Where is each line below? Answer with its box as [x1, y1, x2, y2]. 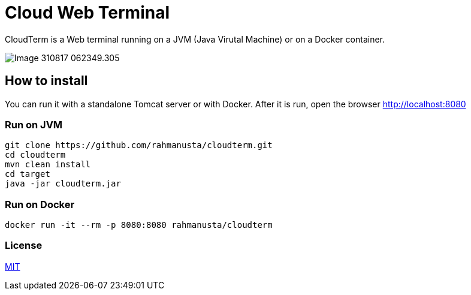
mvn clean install [5, 159, 91, 170]
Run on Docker [5, 198, 75, 210]
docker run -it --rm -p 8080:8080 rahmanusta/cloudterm [5, 220, 273, 230]
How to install [5, 73, 88, 89]
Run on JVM [5, 118, 63, 131]
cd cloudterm [5, 150, 66, 160]
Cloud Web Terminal [5, 2, 170, 23]
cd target [5, 169, 50, 179]
